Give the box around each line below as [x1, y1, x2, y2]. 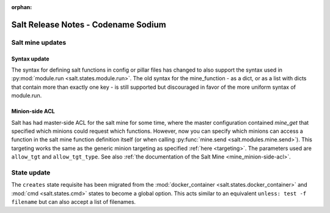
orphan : [11, 4, 32, 10]
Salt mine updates [11, 38, 67, 47]
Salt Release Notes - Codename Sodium [11, 19, 166, 30]
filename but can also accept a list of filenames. [11, 198, 136, 206]
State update [11, 168, 51, 177]
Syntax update [11, 55, 50, 62]
